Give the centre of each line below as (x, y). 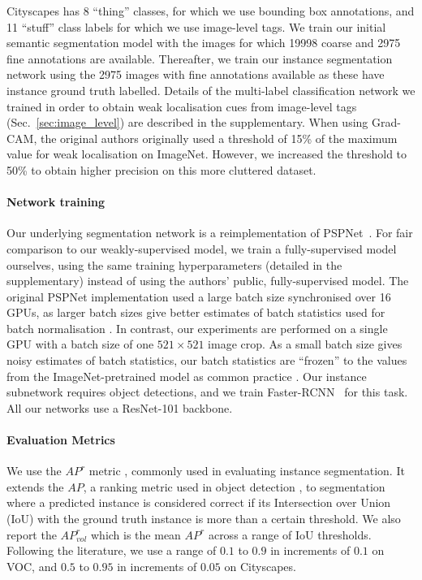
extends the (35, 486)
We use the (34, 471)
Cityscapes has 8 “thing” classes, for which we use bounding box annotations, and (211, 11)
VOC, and (32, 566)
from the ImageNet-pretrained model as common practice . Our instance (187, 376)
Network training (56, 202)
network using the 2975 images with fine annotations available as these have (196, 74)
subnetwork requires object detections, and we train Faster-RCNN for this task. (207, 392)
